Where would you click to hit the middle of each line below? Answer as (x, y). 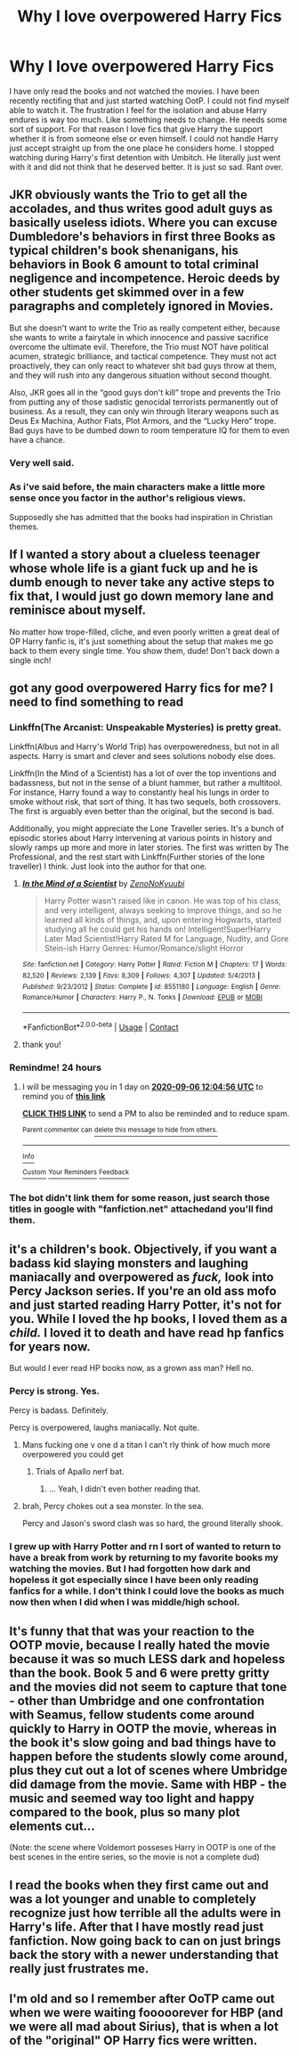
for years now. (50, 1347)
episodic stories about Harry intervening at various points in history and (141, 838)
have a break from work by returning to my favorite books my (144, 1558)
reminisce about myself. (78, 611)
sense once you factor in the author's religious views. (128, 498)
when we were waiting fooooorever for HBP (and (146, 2012)
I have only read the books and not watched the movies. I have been (134, 91)
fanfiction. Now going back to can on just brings (145, 1941)
